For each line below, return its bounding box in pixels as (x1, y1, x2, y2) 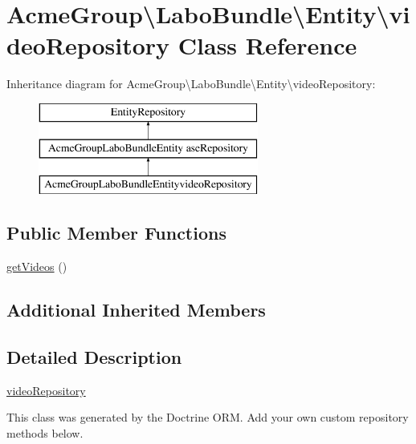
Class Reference (177, 29, 357, 62)
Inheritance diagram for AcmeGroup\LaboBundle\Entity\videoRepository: (6, 75, 376, 92)
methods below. (6, 424, 84, 441)
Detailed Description (6, 344, 182, 369)
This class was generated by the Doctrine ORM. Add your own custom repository (6, 409, 409, 426)
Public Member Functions (6, 220, 226, 245)
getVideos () (6, 258, 67, 275)
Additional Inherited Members (6, 297, 266, 322)
